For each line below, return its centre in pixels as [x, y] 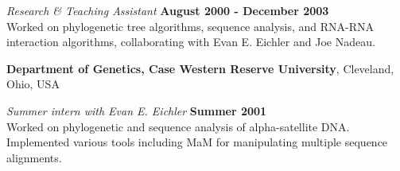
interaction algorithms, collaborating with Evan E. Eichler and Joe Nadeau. [191, 42]
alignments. [34, 157]
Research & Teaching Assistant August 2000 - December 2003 [168, 10]
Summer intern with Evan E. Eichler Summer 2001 [137, 110]
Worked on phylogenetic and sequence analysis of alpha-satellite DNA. [178, 126]
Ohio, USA [33, 84]
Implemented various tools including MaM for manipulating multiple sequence [197, 142]
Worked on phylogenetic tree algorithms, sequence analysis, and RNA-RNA [190, 26]
